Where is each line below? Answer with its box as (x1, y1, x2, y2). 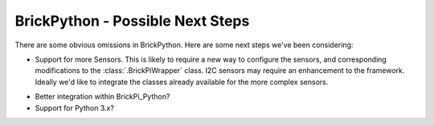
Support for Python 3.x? (35, 103, 114, 112)
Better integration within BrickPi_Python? (35, 92, 170, 102)
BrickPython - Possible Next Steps (14, 12, 250, 30)
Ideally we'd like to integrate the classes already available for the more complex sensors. (35, 77, 329, 87)
